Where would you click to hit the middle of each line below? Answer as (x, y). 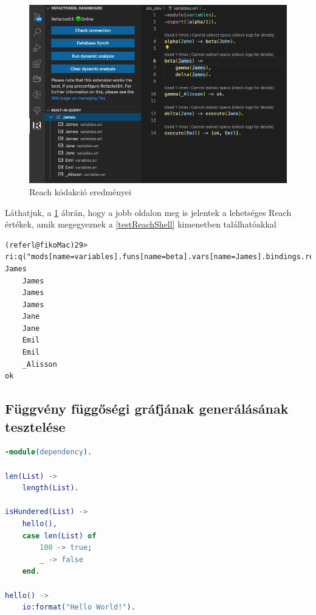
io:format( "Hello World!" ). (79, 607)
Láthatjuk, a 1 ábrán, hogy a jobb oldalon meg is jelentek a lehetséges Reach (148, 212)
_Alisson (39, 364)
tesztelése (35, 426)
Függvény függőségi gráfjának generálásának (147, 408)
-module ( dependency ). (49, 452)
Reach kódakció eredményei (80, 191)
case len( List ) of (59, 536)
